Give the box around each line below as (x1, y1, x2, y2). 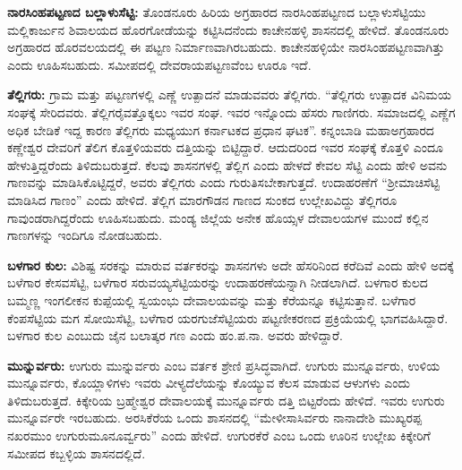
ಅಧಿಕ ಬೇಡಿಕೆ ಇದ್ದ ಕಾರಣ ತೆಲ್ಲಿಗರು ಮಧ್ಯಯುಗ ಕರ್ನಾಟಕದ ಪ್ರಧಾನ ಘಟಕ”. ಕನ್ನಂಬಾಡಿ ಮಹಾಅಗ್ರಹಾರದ (7, 120, 434, 139)
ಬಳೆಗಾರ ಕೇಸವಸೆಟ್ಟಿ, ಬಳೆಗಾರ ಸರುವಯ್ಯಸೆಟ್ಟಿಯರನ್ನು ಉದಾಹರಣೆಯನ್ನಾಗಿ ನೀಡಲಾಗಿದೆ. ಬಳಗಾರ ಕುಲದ (7, 273, 428, 292)
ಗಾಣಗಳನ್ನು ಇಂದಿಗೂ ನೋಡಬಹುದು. (7, 226, 163, 244)
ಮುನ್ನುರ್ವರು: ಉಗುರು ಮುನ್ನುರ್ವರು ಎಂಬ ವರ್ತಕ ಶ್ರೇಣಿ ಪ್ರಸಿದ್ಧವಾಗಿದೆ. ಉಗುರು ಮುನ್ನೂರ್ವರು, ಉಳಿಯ (7, 355, 441, 374)
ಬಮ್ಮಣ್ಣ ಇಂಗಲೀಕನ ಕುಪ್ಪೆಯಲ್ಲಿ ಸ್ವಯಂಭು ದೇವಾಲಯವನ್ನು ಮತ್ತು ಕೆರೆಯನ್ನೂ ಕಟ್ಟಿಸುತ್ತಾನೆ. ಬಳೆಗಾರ (7, 290, 416, 309)
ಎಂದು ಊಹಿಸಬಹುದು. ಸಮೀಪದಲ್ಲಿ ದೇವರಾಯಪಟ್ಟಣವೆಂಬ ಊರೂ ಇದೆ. (7, 55, 312, 73)
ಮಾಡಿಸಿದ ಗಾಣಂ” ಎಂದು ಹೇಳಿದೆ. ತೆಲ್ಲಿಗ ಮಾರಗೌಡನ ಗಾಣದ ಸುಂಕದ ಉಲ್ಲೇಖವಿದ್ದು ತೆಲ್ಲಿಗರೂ (7, 190, 398, 209)
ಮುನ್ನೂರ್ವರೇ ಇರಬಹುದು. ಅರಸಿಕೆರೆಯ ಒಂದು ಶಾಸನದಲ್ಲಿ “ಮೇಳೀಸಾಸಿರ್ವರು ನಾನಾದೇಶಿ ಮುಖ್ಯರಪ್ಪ (7, 408, 422, 427)
